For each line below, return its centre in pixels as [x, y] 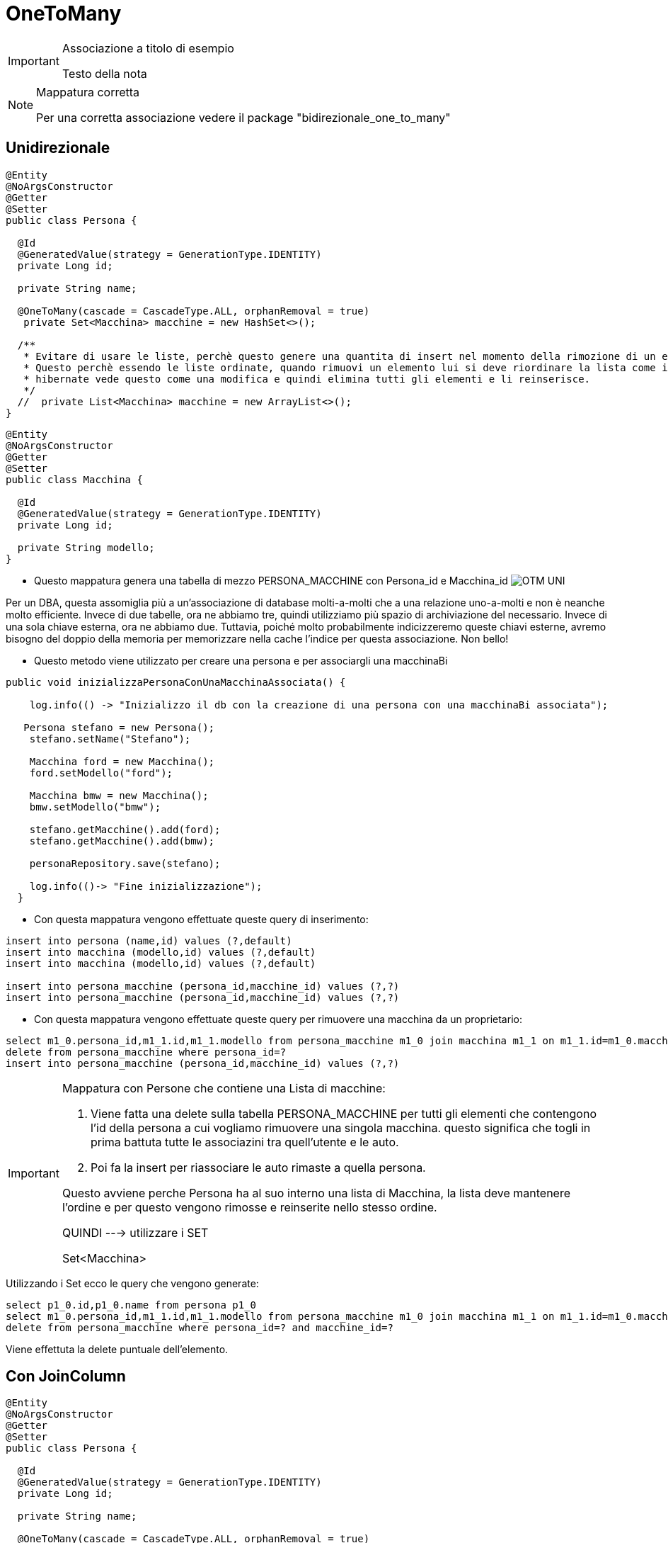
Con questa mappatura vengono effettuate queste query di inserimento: [201, 919]
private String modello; [86, 547]
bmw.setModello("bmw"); [95, 807]
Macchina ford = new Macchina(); [122, 761]
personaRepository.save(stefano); [125, 863]
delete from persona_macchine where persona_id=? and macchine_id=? [200, 1327]
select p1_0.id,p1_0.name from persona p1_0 [131, 1305]
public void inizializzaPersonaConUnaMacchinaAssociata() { [176, 682]
